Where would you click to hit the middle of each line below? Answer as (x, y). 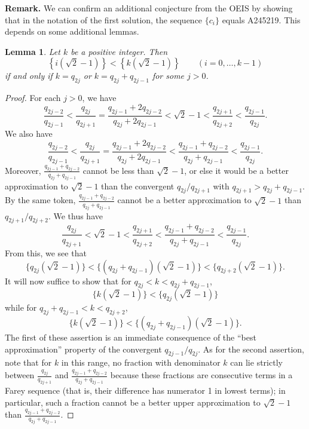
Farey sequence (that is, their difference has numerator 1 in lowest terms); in (145, 390)
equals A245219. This (261, 19)
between (20, 375)
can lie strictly (256, 362)
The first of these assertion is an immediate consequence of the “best (131, 337)
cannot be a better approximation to (184, 200)
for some (168, 76)
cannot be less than (118, 170)
